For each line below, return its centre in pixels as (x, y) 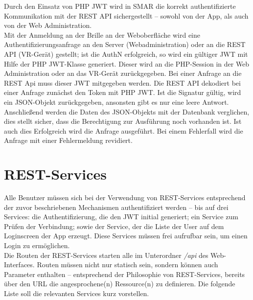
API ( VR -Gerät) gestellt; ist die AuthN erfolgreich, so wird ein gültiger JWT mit (126, 54)
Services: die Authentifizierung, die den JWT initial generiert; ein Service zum (121, 217)
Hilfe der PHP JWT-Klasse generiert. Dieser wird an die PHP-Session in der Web (127, 63)
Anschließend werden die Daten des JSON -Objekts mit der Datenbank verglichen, (127, 111)
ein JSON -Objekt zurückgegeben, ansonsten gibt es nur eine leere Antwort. (116, 102)
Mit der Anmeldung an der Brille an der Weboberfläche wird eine (102, 35)
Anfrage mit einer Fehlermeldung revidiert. (68, 140)
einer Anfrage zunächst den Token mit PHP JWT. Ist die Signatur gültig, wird (123, 92)
